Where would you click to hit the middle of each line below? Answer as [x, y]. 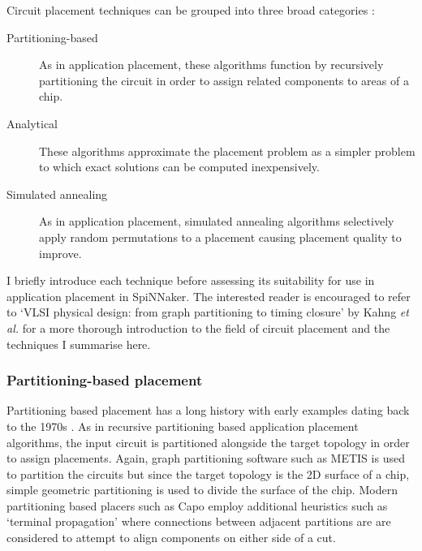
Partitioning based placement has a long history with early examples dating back [208, 410]
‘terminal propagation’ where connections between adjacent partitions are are [199, 521]
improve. [60, 253]
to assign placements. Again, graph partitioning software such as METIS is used [206, 458]
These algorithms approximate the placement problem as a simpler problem [227, 151]
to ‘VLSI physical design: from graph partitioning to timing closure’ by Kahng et [208, 312]
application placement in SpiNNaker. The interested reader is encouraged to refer [209, 296]
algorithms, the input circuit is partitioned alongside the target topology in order [208, 442]
